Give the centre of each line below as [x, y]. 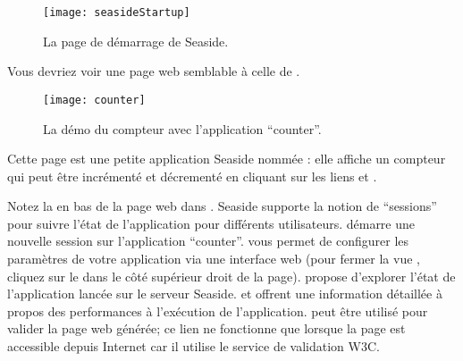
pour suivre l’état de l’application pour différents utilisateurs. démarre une [211, 223]
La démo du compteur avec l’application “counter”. [182, 128]
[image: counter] [94, 100]
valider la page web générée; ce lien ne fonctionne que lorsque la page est [206, 328]
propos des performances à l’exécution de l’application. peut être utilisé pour [218, 311]
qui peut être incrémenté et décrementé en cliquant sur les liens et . [192, 176]
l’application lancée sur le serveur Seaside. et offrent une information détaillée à [225, 294]
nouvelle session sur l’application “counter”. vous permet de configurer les [208, 241]
